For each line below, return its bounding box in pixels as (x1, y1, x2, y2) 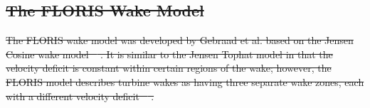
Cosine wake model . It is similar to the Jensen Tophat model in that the (6, 46, 333, 61)
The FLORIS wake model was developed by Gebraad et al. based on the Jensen (6, 33, 354, 48)
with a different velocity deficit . (6, 88, 154, 103)
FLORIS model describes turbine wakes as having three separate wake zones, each (6, 74, 364, 89)
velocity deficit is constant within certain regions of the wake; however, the (6, 60, 332, 75)
